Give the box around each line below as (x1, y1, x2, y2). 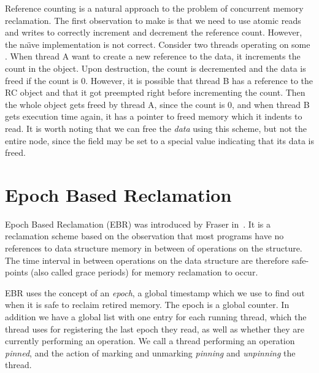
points (5, 266, 28, 279)
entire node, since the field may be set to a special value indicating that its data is (5, 134, 314, 147)
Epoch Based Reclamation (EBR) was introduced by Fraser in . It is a (5, 217, 271, 230)
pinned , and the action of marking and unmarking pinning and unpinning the (5, 346, 296, 359)
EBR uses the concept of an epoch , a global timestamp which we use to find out (5, 286, 305, 299)
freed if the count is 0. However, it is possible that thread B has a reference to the (5, 74, 313, 87)
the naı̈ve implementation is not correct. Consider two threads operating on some (5, 37, 310, 50)
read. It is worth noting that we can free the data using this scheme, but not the (5, 121, 307, 134)
